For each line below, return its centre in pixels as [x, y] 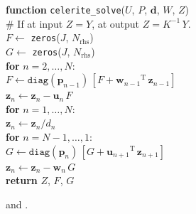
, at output [116, 23]
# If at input [34, 23]
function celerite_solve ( [66, 9]
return [22, 180]
